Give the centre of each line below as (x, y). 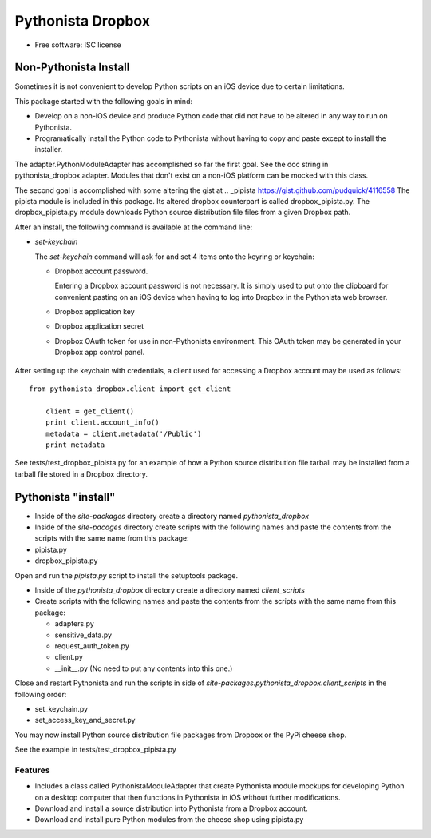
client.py (69, 657)
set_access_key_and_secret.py (85, 720)
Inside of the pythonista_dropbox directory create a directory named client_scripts (170, 590)
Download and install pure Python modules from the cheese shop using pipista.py (169, 820)
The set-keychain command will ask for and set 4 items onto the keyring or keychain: (174, 257)
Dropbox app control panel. (100, 353)
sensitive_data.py (83, 635)
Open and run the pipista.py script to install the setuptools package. (127, 575)
